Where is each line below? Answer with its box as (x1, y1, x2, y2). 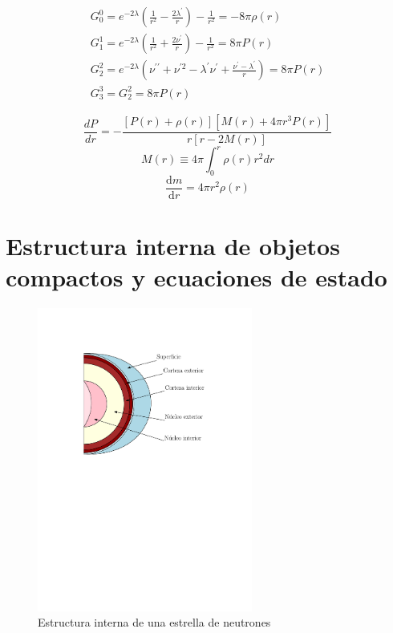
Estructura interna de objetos (6, 229, 340, 262)
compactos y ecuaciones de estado (6, 261, 387, 294)
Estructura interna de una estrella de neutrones (38, 614, 271, 631)
